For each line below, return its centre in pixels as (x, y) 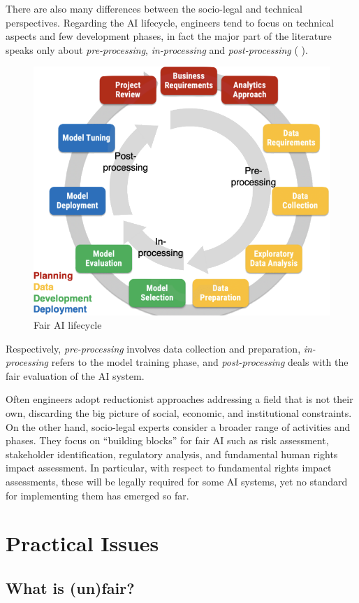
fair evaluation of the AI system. (75, 375)
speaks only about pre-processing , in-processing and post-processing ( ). (157, 49)
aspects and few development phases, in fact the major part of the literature (169, 36)
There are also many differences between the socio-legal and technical (154, 8)
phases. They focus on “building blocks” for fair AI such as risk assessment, (167, 440)
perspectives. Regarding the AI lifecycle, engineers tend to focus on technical (170, 22)
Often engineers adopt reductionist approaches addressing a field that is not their (179, 399)
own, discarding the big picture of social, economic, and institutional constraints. (179, 413)
